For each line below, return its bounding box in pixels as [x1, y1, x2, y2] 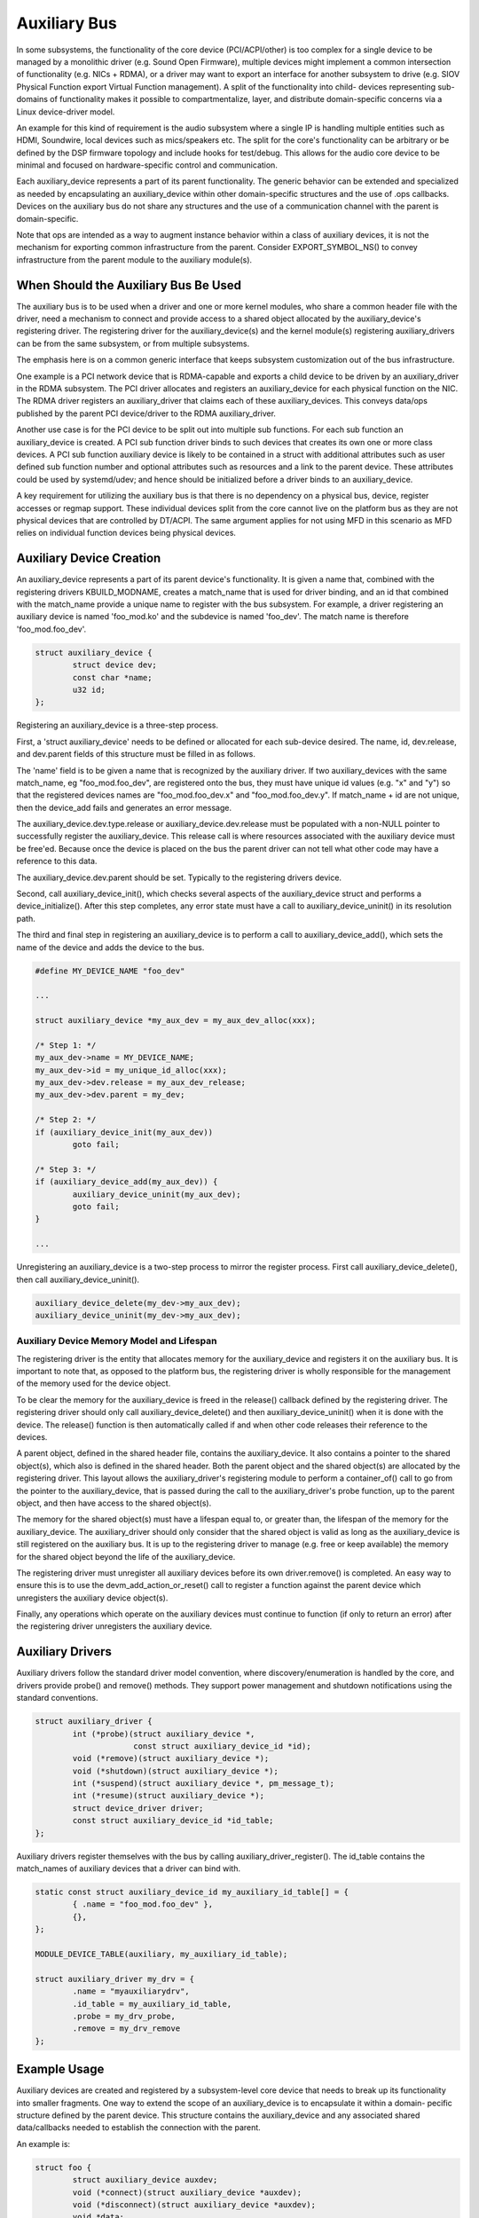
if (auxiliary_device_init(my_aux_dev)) [35, 1127, 213, 1137]
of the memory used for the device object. [16, 1378, 171, 1388]
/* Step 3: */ [35, 1164, 97, 1175]
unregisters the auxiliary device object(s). [16, 1593, 169, 1603]
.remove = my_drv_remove [72, 2024, 181, 2033]
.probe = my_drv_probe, [72, 2010, 177, 2021]
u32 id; [72, 684, 106, 695]
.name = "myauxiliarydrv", [72, 1986, 190, 1996]
